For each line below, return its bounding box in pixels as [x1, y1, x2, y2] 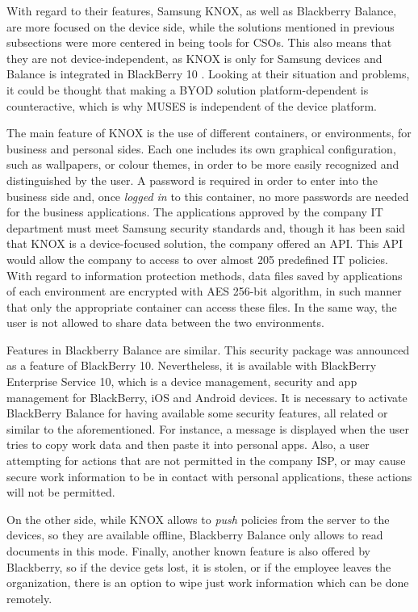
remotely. [6, 589, 52, 606]
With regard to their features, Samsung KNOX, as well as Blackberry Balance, [6, 2, 397, 19]
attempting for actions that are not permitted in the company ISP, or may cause [6, 452, 406, 469]
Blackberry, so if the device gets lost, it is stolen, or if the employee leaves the [6, 558, 391, 575]
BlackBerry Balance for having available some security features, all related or [6, 405, 388, 421]
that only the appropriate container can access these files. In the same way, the [6, 298, 397, 315]
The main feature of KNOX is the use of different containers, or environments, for [6, 124, 412, 141]
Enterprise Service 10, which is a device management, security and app [6, 373, 357, 390]
